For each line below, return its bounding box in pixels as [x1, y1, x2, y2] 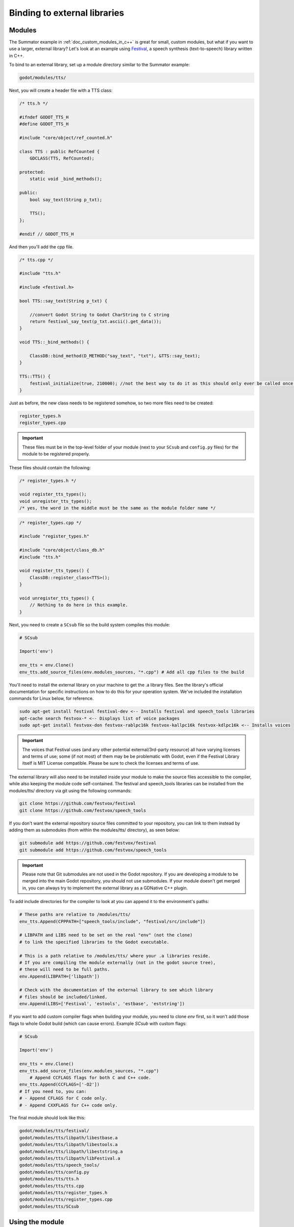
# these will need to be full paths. [19, 967, 110, 972]
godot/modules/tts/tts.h [19, 1176, 79, 1182]
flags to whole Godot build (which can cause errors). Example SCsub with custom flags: [9, 1020, 187, 1026]
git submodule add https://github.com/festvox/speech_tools [19, 847, 167, 853]
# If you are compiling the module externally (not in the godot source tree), [19, 960, 216, 965]
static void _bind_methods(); [29, 176, 102, 182]
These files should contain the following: [9, 464, 91, 471]
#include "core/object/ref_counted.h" [19, 135, 113, 141]
